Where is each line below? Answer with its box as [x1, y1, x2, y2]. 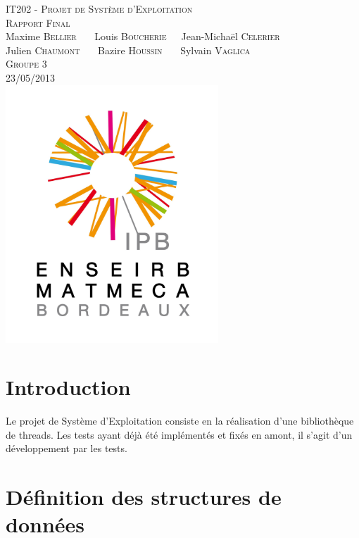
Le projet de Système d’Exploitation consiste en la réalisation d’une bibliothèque [6, 413, 354, 428]
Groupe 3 [6, 56, 47, 71]
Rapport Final [6, 15, 70, 30]
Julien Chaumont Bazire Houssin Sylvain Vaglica [6, 42, 251, 57]
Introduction [6, 373, 131, 401]
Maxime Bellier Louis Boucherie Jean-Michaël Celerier [6, 29, 280, 44]
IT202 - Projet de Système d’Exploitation [6, 1, 193, 15]
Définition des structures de [6, 482, 282, 511]
